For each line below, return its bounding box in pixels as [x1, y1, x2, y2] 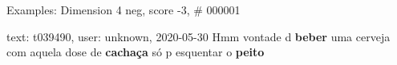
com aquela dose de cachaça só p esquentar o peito [6, 44, 265, 60]
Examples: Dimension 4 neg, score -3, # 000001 [6, 2, 241, 17]
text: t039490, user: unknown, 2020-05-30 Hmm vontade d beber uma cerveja [6, 28, 391, 44]
